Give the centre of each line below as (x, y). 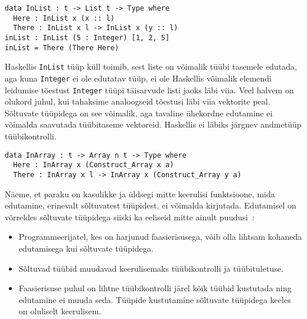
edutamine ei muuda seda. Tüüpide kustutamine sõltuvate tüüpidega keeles (155, 299)
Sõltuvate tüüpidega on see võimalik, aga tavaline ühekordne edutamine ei (139, 113)
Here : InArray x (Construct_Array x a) (94, 165)
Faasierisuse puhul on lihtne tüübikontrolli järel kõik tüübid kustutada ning (155, 288)
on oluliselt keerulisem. (60, 311)
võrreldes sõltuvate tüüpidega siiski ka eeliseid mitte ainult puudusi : (130, 217)
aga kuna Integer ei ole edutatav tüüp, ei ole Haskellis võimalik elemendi (138, 78)
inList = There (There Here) (62, 48)
